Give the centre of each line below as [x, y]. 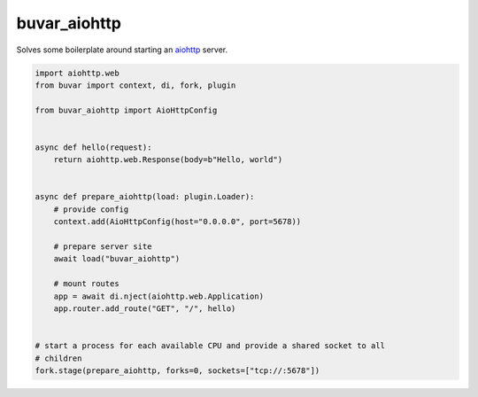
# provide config [91, 209]
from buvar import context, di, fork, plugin [135, 85]
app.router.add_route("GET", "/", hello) [145, 308]
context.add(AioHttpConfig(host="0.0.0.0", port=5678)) [177, 222]
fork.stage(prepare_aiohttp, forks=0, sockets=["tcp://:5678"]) [177, 370]
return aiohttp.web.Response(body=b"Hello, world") [168, 160]
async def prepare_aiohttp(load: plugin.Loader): [145, 197]
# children [58, 358]
